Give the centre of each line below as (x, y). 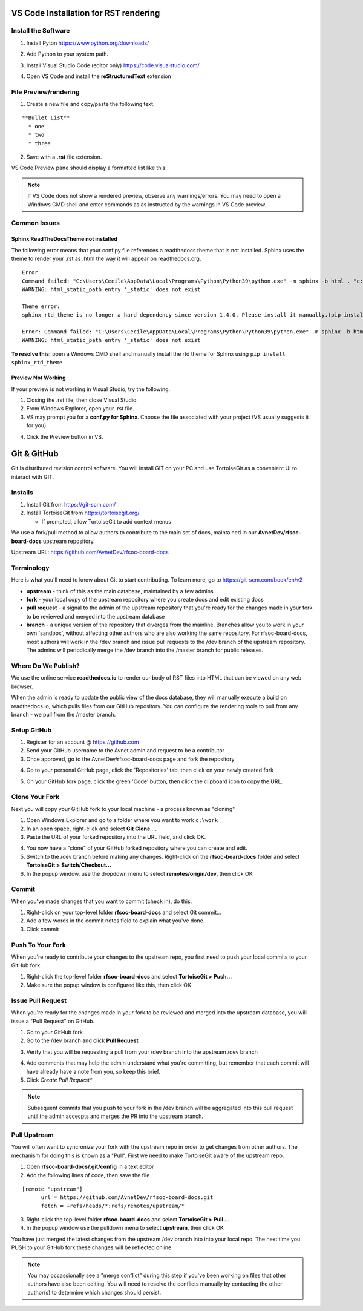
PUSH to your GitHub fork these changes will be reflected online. (92, 1247)
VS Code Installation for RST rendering (86, 13)
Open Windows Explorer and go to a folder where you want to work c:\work (122, 820)
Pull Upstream (32, 1135)
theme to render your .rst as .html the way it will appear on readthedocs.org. (106, 258)
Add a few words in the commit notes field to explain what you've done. (116, 921)
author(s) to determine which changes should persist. (94, 1292)
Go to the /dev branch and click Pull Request (82, 1040)
